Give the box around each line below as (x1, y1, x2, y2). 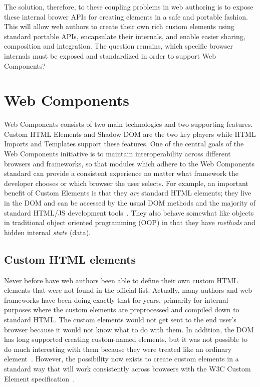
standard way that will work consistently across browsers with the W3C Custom (4, 363, 251, 373)
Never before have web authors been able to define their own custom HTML (4, 275, 238, 285)
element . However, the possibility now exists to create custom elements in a (4, 353, 239, 364)
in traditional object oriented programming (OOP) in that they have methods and (4, 217, 255, 228)
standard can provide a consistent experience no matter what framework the (4, 168, 238, 178)
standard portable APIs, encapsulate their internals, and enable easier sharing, (4, 31, 245, 41)
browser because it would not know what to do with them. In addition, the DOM (4, 324, 254, 334)
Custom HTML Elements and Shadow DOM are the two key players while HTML (4, 128, 256, 139)
